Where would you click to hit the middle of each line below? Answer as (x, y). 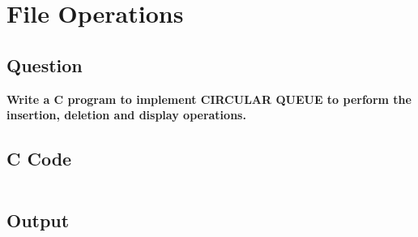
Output (38, 220)
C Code (39, 159)
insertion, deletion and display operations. (126, 115)
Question (45, 65)
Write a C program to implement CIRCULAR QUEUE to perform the (209, 99)
